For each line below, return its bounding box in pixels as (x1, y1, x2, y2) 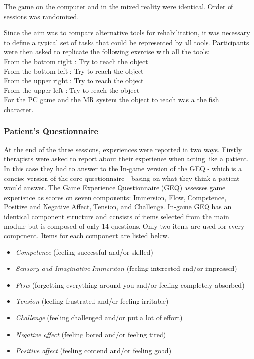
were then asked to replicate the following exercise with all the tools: (4, 46, 209, 57)
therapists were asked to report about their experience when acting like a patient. (4, 154, 249, 164)
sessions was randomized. (4, 11, 79, 21)
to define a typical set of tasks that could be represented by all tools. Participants (4, 37, 249, 47)
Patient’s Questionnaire (4, 125, 99, 137)
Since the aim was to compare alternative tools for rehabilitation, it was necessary (4, 27, 250, 38)
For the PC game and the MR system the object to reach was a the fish (4, 94, 219, 105)
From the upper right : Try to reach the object (4, 75, 144, 86)
